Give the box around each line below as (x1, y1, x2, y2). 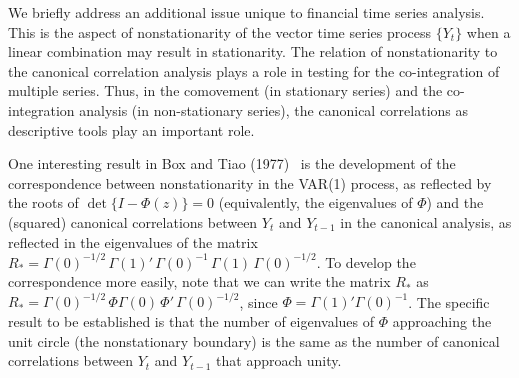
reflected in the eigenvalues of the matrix (8, 231, 258, 252)
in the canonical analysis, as (340, 211, 512, 232)
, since (239, 291, 278, 312)
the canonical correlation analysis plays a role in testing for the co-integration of (8, 60, 500, 81)
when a (466, 21, 511, 42)
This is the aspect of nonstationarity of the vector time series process (8, 21, 432, 42)
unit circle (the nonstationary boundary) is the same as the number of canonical (8, 330, 500, 351)
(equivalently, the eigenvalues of (218, 192, 413, 213)
